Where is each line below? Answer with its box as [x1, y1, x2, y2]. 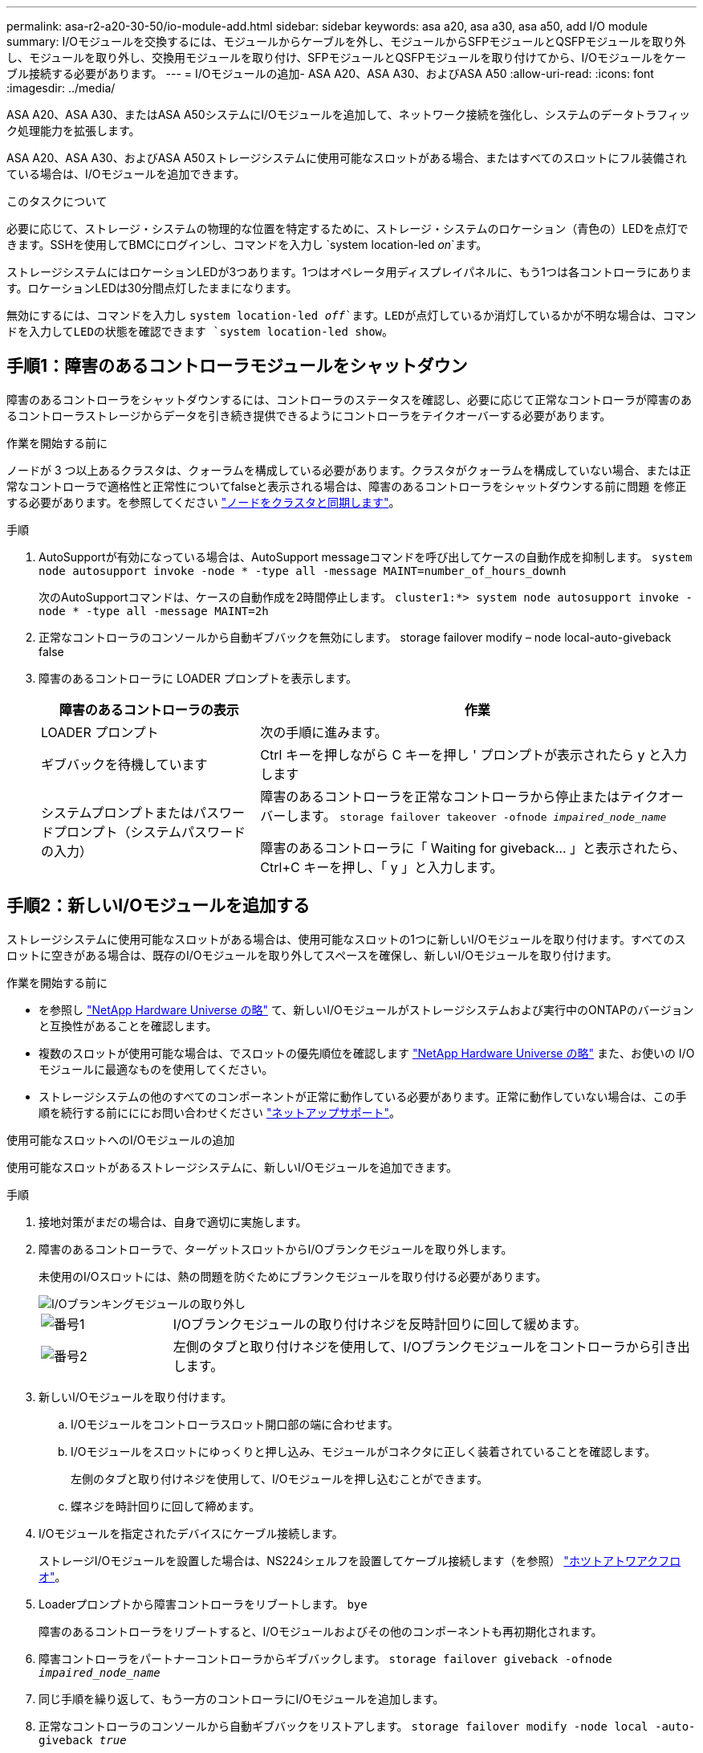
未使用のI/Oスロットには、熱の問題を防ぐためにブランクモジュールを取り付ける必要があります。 [39, 1269, 547, 1283]
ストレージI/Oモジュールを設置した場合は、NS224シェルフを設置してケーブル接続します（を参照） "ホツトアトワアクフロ [39, 1553, 681, 1568]
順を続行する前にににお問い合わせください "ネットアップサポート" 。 [39, 1105, 400, 1119]
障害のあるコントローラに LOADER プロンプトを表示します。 [39, 671, 357, 685]
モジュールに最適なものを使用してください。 [39, 1062, 274, 1076]
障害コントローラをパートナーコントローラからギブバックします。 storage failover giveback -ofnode [39, 1651, 612, 1665]
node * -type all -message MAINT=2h [39, 604, 269, 618]
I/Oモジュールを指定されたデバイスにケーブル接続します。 [39, 1526, 343, 1540]
